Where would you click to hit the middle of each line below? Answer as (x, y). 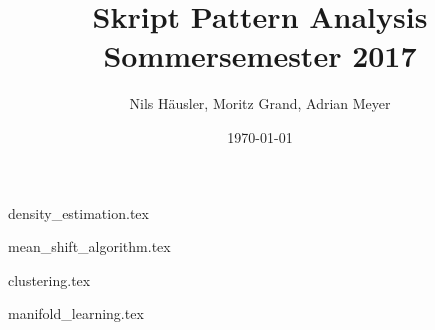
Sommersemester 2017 (260, 55)
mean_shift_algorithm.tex (89, 246)
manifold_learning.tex (76, 313)
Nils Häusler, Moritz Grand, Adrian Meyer (260, 103)
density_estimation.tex (78, 212)
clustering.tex (49, 279)
